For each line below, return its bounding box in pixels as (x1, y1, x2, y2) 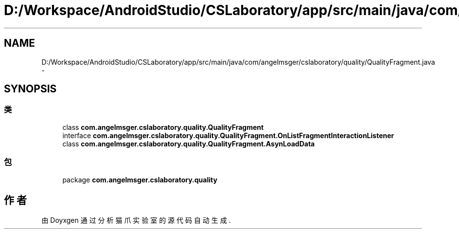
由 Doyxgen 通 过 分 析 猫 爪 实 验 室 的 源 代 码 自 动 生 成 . (41, 216, 231, 225)
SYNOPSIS (4, 83, 57, 95)
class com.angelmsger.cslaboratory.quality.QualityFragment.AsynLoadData (62, 139, 315, 148)
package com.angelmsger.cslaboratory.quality (62, 175, 217, 184)
